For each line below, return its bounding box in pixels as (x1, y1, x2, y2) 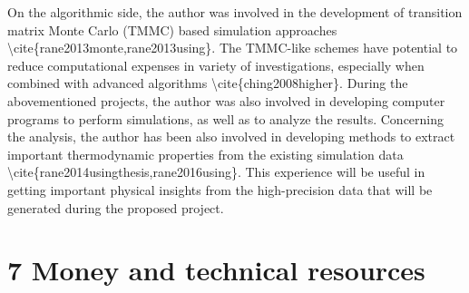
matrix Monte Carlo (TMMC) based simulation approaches (7, 20, 337, 39)
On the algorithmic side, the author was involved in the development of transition (7, 3, 463, 21)
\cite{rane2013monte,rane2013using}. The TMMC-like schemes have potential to (7, 38, 458, 57)
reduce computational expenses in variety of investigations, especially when (7, 55, 425, 74)
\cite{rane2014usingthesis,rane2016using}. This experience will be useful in (7, 162, 425, 181)
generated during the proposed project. (7, 198, 224, 217)
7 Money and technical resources (7, 251, 425, 288)
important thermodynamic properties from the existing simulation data (7, 144, 404, 163)
